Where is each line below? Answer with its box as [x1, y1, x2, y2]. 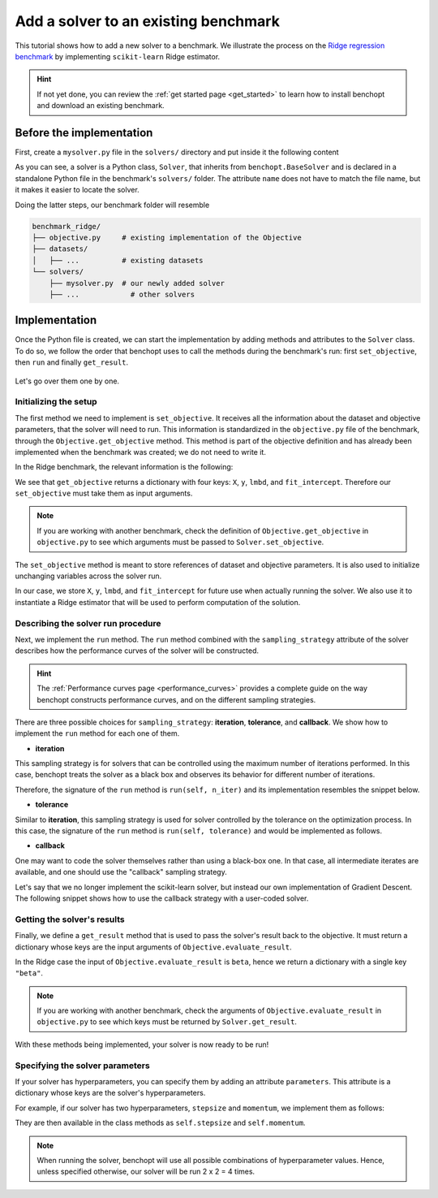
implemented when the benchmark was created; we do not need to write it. [15, 447, 267, 456]
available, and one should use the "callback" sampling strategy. [15, 867, 227, 877]
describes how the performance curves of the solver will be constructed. [15, 646, 260, 655]
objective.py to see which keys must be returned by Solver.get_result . [36, 1017, 298, 1027]
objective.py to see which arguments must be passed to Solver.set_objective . [36, 537, 324, 547]
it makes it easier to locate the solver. [15, 185, 140, 195]
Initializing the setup [15, 396, 97, 408]
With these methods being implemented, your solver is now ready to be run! [15, 1040, 269, 1049]
